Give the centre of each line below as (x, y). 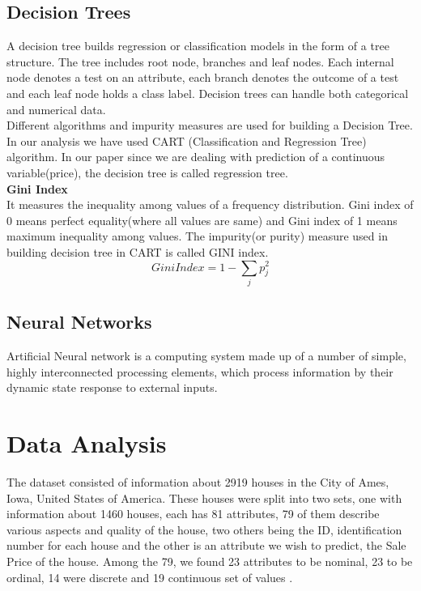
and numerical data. (56, 109)
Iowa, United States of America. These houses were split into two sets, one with (204, 497)
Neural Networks (79, 322)
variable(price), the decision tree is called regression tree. (147, 172)
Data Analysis (87, 443)
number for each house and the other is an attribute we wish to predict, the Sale (206, 545)
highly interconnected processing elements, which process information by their (200, 371)
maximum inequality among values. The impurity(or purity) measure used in (197, 236)
